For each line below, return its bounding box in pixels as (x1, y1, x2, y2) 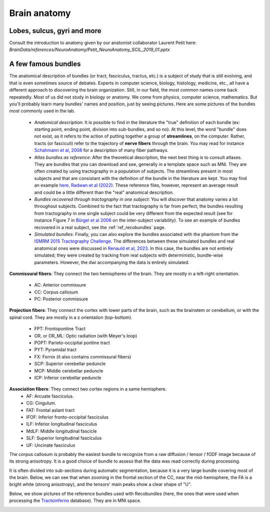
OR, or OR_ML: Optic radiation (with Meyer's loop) (34, 332, 137, 338)
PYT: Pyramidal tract (34, 346, 77, 352)
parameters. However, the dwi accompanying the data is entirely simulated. (34, 259, 189, 265)
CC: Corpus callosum (34, 289, 78, 295)
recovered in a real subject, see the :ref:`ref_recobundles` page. (34, 224, 166, 230)
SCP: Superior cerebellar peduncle (34, 360, 106, 367)
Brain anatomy (9, 7, 71, 18)
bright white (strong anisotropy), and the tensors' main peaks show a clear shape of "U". (9, 481, 192, 487)
